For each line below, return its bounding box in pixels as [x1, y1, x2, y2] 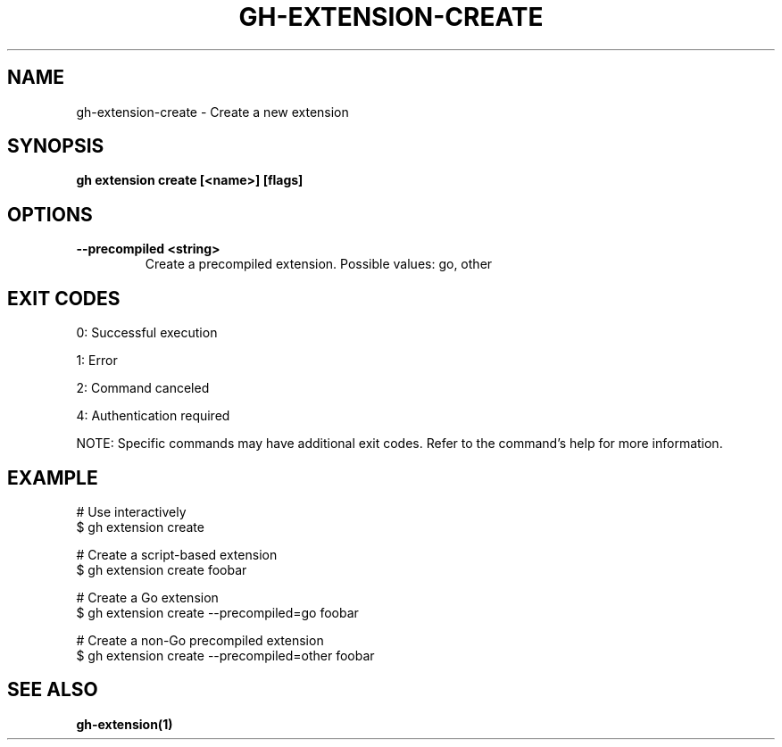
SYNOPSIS [7, 135, 104, 158]
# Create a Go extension [76, 589, 219, 605]
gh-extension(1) [76, 716, 173, 732]
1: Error [76, 353, 118, 369]
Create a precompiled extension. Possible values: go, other [145, 256, 493, 272]
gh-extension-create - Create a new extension [76, 104, 349, 120]
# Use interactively [76, 503, 187, 519]
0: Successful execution [76, 325, 218, 341]
